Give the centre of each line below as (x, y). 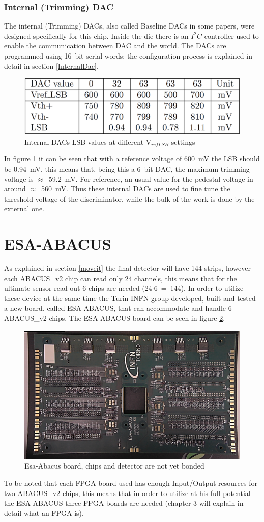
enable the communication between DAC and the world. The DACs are (115, 46)
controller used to (231, 35)
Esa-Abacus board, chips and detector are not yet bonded (114, 466)
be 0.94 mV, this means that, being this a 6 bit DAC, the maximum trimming (127, 168)
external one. (24, 209)
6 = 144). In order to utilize (199, 288)
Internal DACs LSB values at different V (88, 141)
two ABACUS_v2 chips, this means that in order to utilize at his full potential (127, 493)
